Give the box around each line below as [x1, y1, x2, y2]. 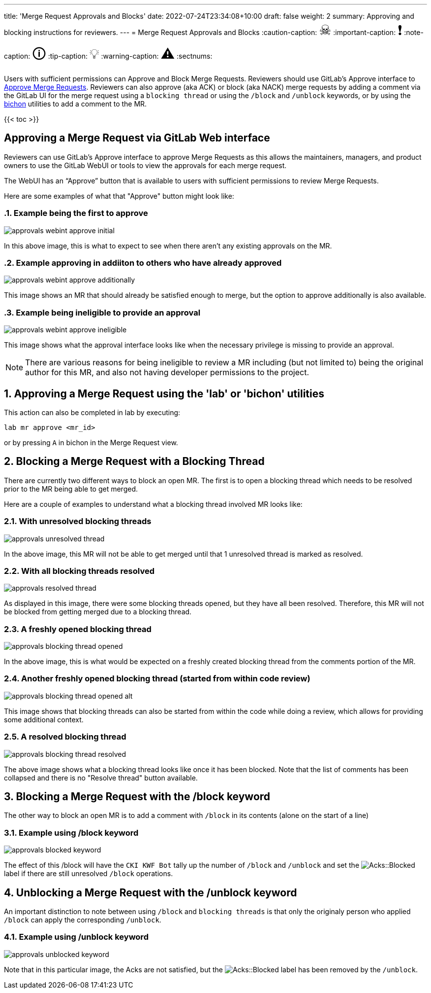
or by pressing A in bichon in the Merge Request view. [4, 438, 178, 447]
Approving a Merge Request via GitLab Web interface [4, 132, 270, 144]
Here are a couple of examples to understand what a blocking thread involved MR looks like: [4, 499, 303, 508]
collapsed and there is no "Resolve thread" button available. [4, 773, 198, 782]
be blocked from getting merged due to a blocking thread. [4, 607, 192, 616]
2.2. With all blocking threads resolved [4, 566, 154, 576]
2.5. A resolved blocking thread [4, 732, 126, 742]
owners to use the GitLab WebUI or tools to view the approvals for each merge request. [4, 161, 287, 170]
